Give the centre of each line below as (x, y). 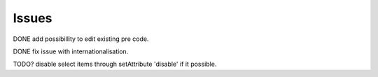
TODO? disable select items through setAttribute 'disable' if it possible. (115, 64)
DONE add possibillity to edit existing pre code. (81, 39)
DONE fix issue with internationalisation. (71, 51)
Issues (33, 18)
